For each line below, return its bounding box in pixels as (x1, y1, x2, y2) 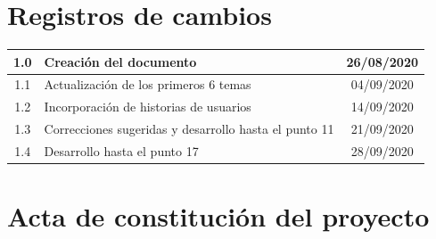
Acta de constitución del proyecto (7, 198, 430, 235)
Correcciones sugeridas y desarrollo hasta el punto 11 (44, 119, 334, 138)
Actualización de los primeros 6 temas (44, 75, 251, 94)
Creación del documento (44, 52, 197, 70)
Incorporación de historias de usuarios (44, 97, 251, 116)
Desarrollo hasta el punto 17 (44, 142, 199, 160)
